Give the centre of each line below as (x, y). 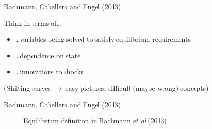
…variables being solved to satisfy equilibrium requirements (103, 39)
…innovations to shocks (49, 72)
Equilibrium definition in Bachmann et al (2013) (95, 121)
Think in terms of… (33, 23)
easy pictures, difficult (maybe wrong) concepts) (137, 88)
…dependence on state (48, 55)
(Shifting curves (27, 88)
